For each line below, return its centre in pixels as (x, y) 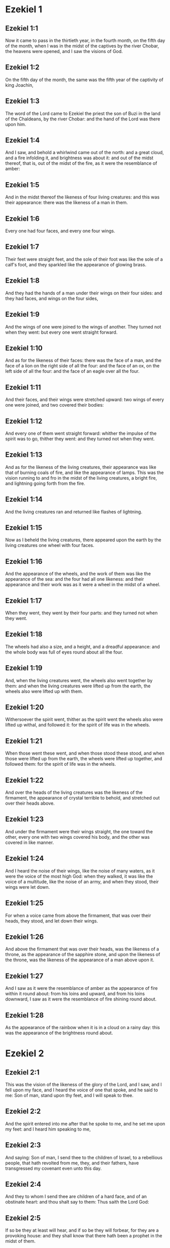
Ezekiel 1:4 (23, 141)
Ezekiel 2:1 (22, 1072)
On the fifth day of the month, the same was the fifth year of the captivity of (84, 80)
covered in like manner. (30, 842)
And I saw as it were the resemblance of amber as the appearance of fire (82, 988)
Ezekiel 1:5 (22, 185)
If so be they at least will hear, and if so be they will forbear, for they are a (82, 1230)
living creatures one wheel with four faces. (50, 545)
